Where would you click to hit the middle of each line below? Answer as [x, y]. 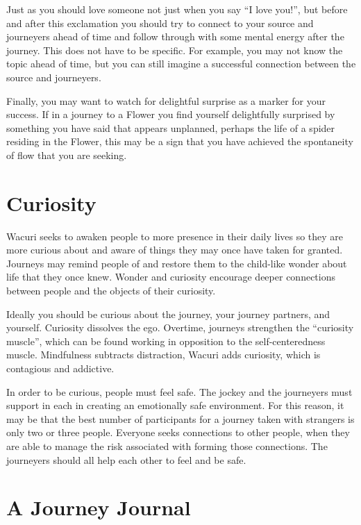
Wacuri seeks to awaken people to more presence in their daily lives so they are [175, 236]
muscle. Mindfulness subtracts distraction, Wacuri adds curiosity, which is [163, 355]
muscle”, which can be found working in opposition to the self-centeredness [166, 341]
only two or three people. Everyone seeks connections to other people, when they [178, 432]
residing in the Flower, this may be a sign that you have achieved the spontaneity [180, 141]
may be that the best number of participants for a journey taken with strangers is [180, 418]
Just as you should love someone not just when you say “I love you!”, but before [177, 9]
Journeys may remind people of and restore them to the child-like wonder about [177, 263]
